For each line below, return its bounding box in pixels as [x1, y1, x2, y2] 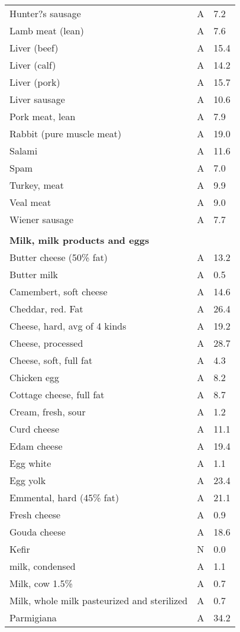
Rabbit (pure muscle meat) [9, 127, 122, 140]
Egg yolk [9, 473, 46, 487]
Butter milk [9, 267, 59, 281]
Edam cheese [9, 439, 63, 453]
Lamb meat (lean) [9, 24, 84, 37]
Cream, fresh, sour [9, 405, 86, 418]
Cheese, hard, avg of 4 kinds [9, 319, 127, 333]
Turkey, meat [9, 178, 64, 192]
